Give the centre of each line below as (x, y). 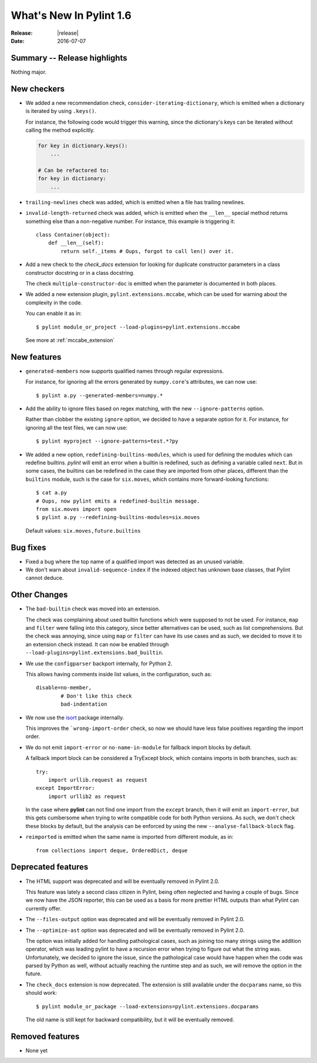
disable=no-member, (64, 688)
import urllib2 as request (87, 796)
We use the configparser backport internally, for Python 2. (99, 663)
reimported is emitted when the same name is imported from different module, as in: (129, 837)
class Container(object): (73, 235)
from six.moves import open (76, 509)
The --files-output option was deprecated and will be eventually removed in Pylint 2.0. (135, 919)
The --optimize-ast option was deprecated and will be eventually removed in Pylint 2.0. (135, 930)
